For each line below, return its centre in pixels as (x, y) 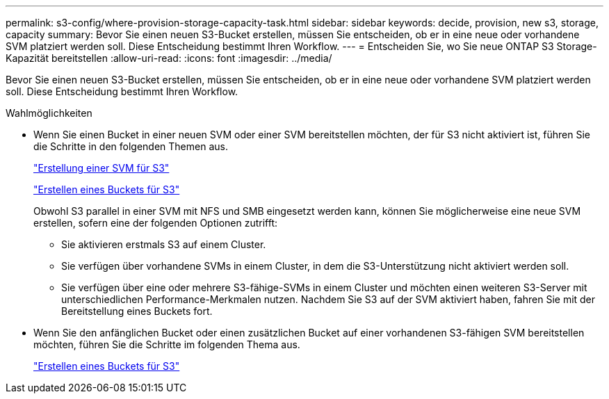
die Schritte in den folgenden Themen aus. (131, 146)
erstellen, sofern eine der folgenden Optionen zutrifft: (156, 223)
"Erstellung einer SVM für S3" (101, 168)
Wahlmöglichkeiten (49, 113)
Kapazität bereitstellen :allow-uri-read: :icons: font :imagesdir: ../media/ (169, 58)
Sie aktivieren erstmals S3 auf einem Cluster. (164, 244)
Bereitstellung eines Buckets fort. (137, 311)
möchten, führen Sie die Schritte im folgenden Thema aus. (167, 344)
